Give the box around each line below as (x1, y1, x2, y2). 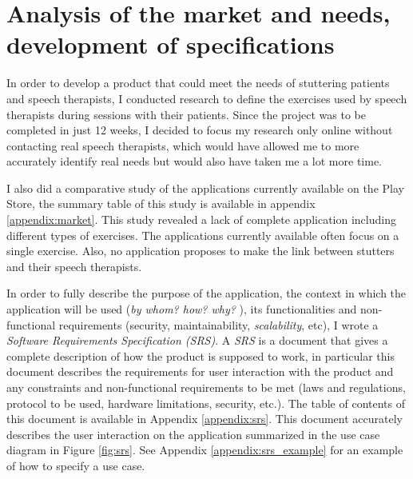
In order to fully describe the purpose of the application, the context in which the (6, 285, 407, 301)
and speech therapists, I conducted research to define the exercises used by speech (6, 90, 407, 106)
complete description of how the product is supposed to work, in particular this (6, 347, 395, 364)
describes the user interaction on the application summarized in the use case (6, 425, 380, 442)
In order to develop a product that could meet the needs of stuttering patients (6, 74, 390, 91)
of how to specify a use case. (6, 457, 145, 473)
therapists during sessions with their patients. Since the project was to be (6, 106, 366, 122)
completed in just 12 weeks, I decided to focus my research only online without (6, 122, 393, 138)
